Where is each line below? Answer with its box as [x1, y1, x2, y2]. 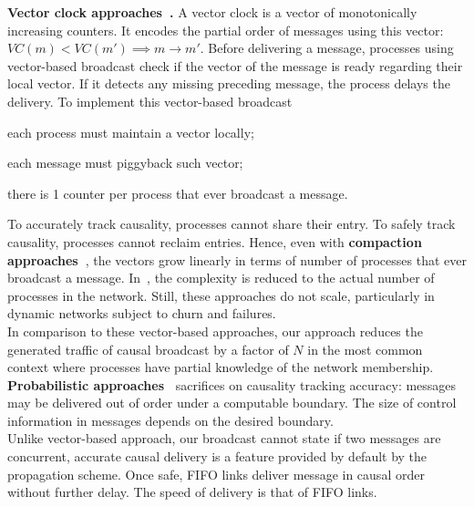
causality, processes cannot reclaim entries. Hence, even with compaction [7, 232, 422, 251]
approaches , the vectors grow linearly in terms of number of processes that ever [7, 250, 467, 269]
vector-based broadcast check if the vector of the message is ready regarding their [7, 56, 463, 75]
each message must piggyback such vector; [7, 153, 243, 172]
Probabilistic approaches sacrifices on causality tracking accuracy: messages [7, 375, 457, 394]
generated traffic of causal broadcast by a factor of [7, 339, 289, 358]
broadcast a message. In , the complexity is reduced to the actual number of [7, 268, 435, 287]
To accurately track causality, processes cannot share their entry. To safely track [7, 214, 456, 233]
